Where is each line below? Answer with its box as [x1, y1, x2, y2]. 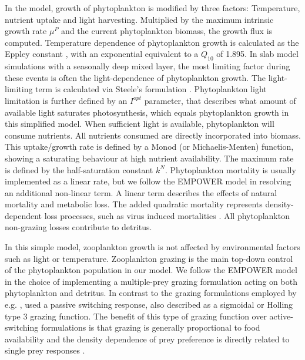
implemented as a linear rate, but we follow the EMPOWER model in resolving [5, 175, 291, 187]
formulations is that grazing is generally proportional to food [41, 321, 260, 334]
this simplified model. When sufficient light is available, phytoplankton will [5, 117, 274, 130]
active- [269, 309, 293, 322]
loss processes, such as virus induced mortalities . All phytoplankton [44, 209, 290, 221]
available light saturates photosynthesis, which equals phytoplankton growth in [5, 106, 289, 118]
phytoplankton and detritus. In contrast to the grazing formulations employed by [5, 287, 297, 299]
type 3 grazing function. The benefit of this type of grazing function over [5, 309, 267, 322]
